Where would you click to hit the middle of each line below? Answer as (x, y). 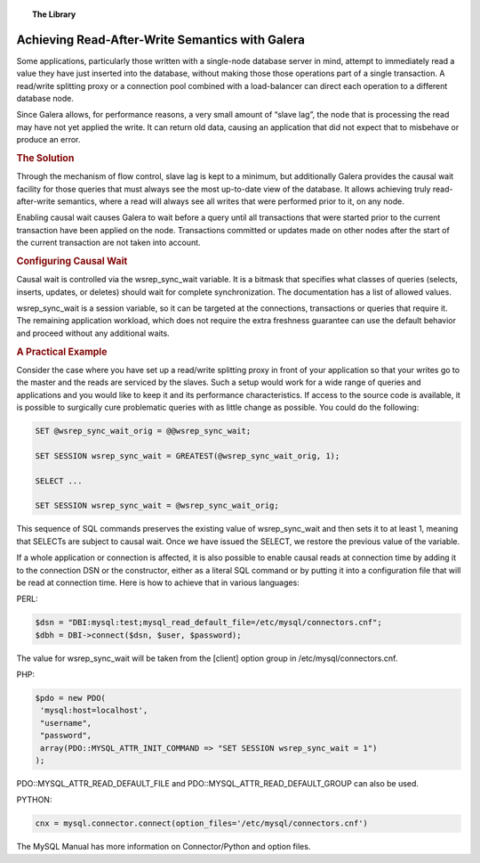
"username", (66, 723)
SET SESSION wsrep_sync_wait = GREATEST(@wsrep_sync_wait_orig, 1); (188, 456)
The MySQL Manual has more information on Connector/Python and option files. (164, 847)
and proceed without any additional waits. (93, 333)
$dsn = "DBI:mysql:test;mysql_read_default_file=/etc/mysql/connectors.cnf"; (208, 623)
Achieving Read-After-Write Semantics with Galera (161, 40)
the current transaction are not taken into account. (108, 243)
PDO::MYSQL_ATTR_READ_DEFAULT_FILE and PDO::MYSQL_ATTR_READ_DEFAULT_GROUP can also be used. (218, 784)
